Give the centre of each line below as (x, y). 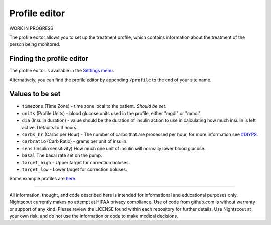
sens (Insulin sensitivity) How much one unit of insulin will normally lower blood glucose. (114, 148)
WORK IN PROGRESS (31, 28)
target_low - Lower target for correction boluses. (75, 170)
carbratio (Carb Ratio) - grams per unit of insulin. (75, 141)
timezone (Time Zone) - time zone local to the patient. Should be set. (94, 106)
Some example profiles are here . (43, 179)
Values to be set (35, 94)
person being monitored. (35, 44)
